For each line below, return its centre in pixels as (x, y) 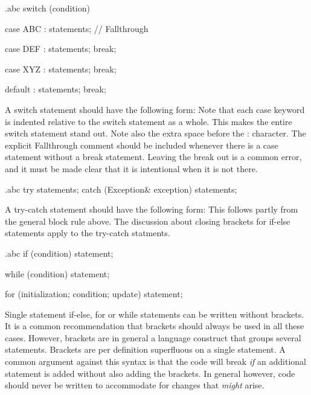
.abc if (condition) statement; (59, 253)
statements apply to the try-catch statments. (88, 233)
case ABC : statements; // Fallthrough (77, 28)
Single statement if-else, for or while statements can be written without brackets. (155, 314)
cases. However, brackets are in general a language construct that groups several (153, 337)
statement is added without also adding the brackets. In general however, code (150, 373)
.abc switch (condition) (47, 8)
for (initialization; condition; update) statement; (94, 294)
